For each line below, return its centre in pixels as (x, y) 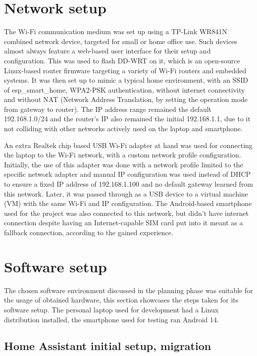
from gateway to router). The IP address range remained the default (108, 109)
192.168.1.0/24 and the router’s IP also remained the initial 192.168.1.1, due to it (127, 119)
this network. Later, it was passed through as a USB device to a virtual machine (126, 193)
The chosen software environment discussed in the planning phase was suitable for (128, 290)
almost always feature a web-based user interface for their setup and (107, 51)
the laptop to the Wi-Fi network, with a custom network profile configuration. (123, 155)
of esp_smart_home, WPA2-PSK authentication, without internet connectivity (125, 89)
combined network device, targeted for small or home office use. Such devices (121, 41)
